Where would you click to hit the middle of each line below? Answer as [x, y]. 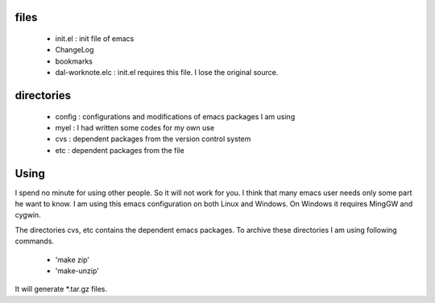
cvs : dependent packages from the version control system [153, 139]
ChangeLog [75, 50]
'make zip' [72, 259]
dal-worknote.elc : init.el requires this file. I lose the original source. [167, 73]
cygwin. [28, 215]
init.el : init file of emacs [95, 39]
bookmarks [74, 61]
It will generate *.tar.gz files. [61, 289]
